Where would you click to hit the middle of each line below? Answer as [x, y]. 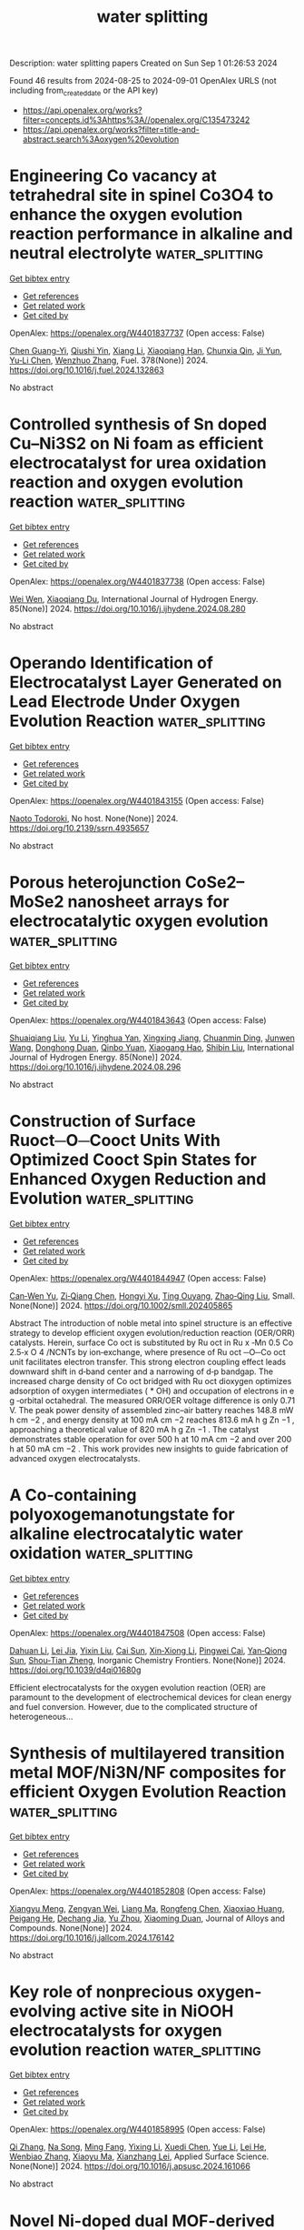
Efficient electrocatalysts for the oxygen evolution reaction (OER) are [137, 1687]
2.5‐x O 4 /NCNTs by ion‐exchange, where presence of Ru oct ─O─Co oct [147, 1351]
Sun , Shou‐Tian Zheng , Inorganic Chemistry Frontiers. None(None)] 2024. [147, 1660]
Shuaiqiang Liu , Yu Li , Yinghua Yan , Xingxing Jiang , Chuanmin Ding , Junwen [152, 1038]
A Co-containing [73, 1495]
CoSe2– [215, 882]
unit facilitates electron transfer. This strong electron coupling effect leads [148, 1361]
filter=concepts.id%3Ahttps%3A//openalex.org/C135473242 [136, 119]
